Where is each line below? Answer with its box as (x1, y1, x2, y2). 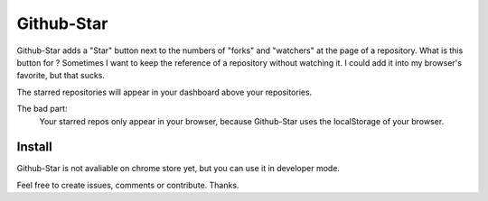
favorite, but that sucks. (16, 70, 106, 81)
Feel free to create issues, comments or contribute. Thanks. (16, 179, 239, 190)
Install (16, 140, 53, 155)
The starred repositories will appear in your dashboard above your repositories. (16, 87, 313, 97)
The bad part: (16, 104, 68, 114)
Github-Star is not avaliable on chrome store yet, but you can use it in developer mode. (16, 163, 341, 174)
